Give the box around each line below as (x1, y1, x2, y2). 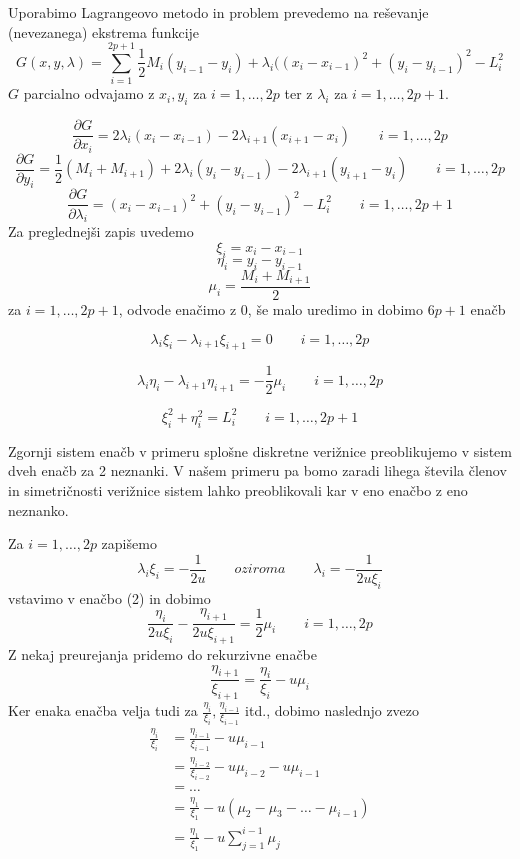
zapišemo (101, 533, 157, 554)
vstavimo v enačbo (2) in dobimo (8, 587, 211, 608)
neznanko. (8, 499, 69, 520)
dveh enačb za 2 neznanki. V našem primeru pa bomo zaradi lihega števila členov (8, 460, 507, 481)
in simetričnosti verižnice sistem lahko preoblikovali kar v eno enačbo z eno (8, 479, 468, 500)
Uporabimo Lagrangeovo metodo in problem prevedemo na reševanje (8, 2, 429, 22)
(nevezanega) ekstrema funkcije (8, 21, 200, 42)
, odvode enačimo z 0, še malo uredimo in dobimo (118, 299, 423, 320)
